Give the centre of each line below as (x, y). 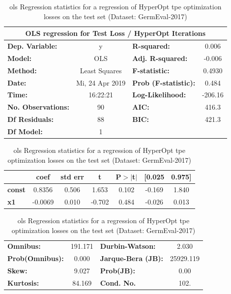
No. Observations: (38, 107)
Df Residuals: (30, 119)
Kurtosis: (23, 282)
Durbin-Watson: (128, 246)
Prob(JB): (118, 271)
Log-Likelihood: (159, 95)
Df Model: (25, 131)
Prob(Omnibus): (36, 258)
